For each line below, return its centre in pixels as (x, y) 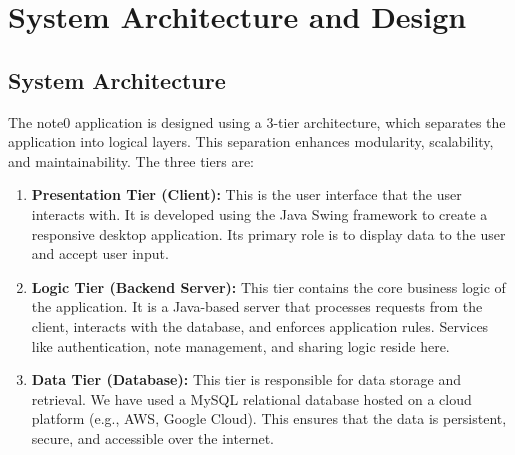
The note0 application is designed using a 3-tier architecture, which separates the (257, 121)
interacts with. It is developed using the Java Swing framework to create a (259, 213)
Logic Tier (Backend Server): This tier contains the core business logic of (268, 286)
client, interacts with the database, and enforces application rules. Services (260, 325)
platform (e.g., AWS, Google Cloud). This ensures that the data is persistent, (269, 418)
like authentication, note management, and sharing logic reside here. (240, 345)
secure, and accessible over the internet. (152, 437)
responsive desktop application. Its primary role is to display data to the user (268, 233)
